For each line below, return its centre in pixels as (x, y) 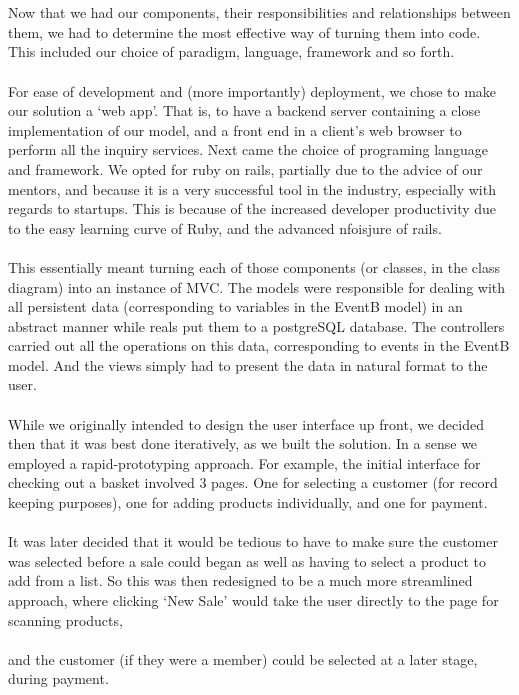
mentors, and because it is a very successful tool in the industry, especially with (252, 188)
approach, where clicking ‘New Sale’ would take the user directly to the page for (253, 600)
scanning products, (65, 619)
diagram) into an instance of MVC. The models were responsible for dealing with (257, 286)
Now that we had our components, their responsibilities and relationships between (259, 12)
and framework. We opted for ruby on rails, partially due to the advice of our (245, 168)
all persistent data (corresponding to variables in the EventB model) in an (235, 306)
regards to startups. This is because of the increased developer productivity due (252, 208)
